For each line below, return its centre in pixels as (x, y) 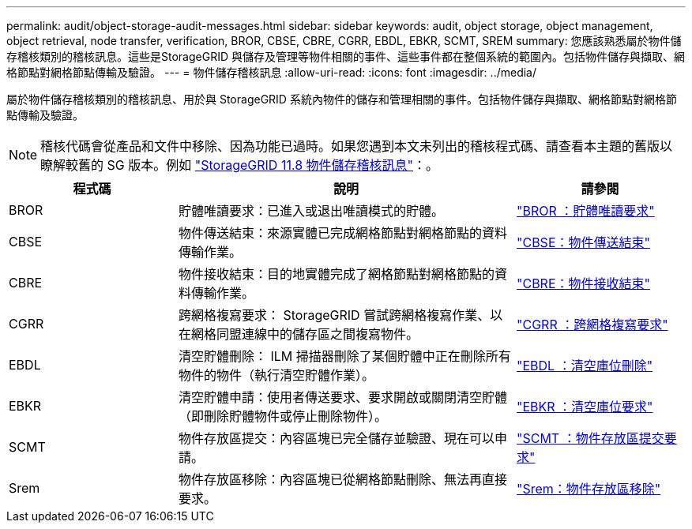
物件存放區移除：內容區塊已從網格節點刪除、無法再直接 (343, 479)
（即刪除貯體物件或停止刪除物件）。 (283, 416)
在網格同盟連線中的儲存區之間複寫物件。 (299, 334)
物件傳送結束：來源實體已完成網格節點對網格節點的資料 (343, 233)
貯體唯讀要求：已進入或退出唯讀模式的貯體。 (312, 211)
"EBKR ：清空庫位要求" (585, 407)
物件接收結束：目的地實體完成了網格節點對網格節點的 (337, 274)
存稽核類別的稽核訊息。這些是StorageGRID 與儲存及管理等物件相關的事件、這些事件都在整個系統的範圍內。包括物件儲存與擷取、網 (346, 56)
